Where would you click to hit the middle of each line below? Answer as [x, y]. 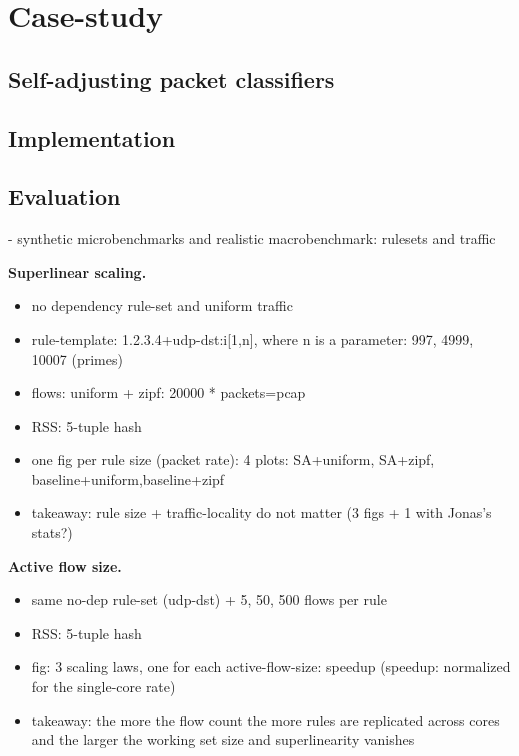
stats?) [52, 532]
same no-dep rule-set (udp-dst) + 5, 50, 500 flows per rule [209, 599]
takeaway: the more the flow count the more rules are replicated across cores [265, 719]
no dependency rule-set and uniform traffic [162, 305]
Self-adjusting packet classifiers [171, 78]
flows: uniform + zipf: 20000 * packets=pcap [168, 392]
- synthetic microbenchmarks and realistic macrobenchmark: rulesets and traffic [252, 238]
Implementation [92, 137]
